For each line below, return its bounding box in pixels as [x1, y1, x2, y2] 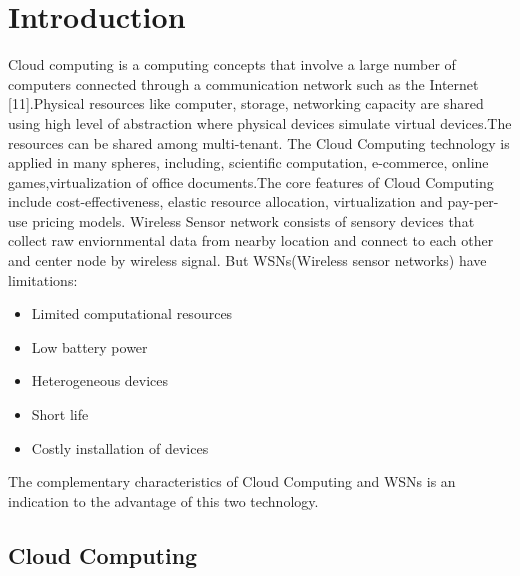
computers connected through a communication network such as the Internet [8, 73, 479, 94]
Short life [31, 404, 89, 425]
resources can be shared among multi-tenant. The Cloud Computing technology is [8, 132, 510, 153]
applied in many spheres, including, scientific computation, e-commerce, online [8, 152, 489, 173]
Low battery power [31, 336, 148, 357]
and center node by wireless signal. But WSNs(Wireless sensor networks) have [8, 250, 487, 271]
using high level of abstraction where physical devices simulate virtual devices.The [8, 112, 512, 133]
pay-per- [447, 191, 499, 212]
